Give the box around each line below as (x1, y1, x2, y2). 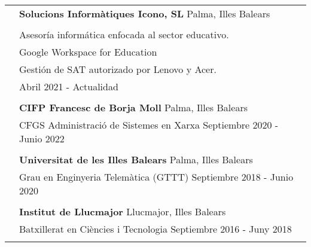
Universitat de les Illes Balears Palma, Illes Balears (19, 153, 253, 166)
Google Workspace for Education (19, 45, 157, 59)
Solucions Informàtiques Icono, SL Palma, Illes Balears (19, 7, 270, 20)
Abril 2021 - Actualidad (19, 80, 118, 93)
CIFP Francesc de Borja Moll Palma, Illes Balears (19, 100, 248, 114)
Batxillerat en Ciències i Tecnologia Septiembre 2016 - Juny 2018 (19, 222, 292, 236)
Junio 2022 (19, 132, 65, 145)
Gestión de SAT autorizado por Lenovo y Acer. (19, 62, 217, 76)
